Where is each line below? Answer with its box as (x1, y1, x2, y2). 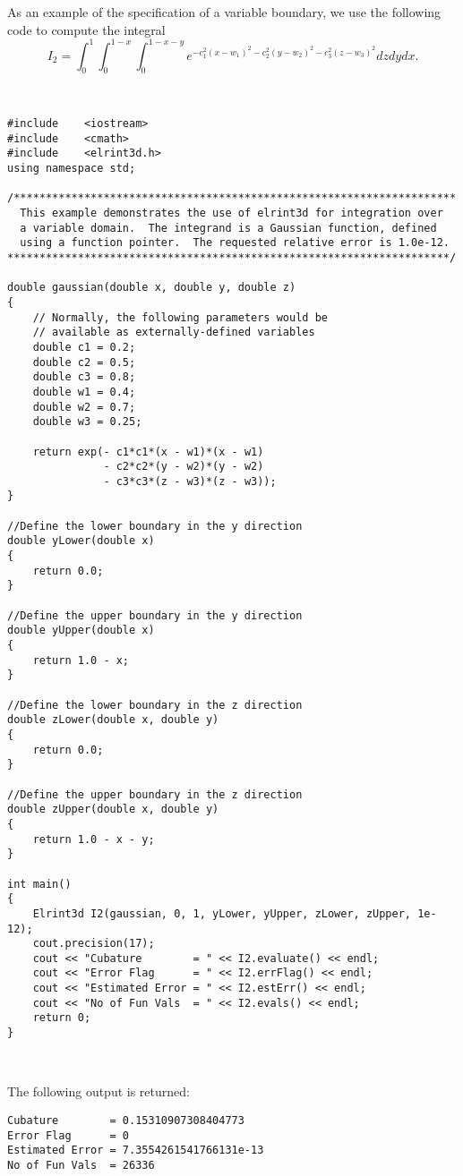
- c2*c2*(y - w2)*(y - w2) (103, 460, 264, 473)
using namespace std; (7, 162, 136, 175)
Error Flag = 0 (7, 1129, 130, 1142)
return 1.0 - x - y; (32, 832, 155, 846)
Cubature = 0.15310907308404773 (7, 1113, 244, 1127)
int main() (7, 877, 72, 891)
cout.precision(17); (32, 937, 155, 950)
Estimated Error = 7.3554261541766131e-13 (7, 1144, 264, 1157)
